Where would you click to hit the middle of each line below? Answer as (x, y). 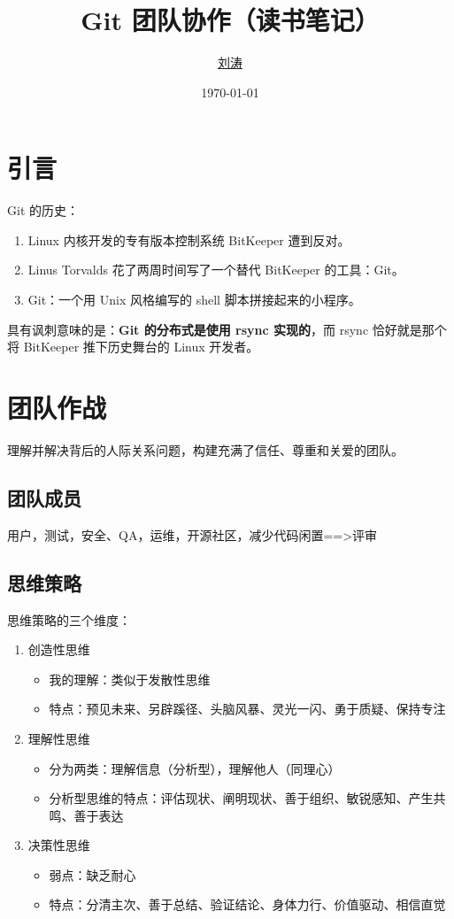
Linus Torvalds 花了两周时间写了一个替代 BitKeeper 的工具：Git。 (216, 270)
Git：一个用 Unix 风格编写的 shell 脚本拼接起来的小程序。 (194, 300)
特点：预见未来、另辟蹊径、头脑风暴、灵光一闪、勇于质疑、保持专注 (247, 709)
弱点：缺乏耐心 (92, 874)
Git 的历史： (43, 210)
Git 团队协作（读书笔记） (230, 20)
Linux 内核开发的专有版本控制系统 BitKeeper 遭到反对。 (189, 239)
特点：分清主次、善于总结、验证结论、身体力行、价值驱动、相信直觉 (247, 904)
